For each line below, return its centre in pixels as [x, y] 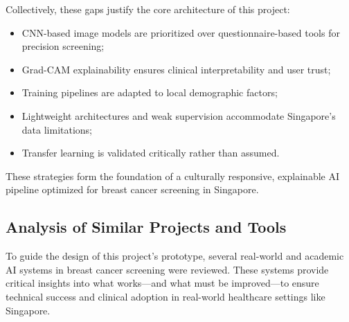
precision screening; [63, 46]
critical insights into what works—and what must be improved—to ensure [162, 283]
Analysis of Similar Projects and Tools [146, 227]
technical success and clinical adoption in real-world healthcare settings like [165, 296]
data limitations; [57, 129]
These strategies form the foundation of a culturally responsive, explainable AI [173, 176]
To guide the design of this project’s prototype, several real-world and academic [175, 256]
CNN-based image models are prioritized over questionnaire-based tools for [181, 32]
